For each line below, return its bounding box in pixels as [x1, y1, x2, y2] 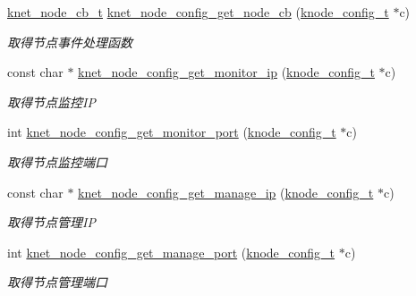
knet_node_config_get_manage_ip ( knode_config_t [78, 182, 374, 201]
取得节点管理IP [7, 213, 96, 232]
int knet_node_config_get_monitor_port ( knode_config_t [7, 123, 336, 141]
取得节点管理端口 [7, 273, 107, 292]
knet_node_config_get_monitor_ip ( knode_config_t [78, 63, 375, 81]
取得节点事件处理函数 [7, 32, 132, 51]
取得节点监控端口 [7, 152, 107, 171]
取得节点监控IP [7, 92, 96, 111]
